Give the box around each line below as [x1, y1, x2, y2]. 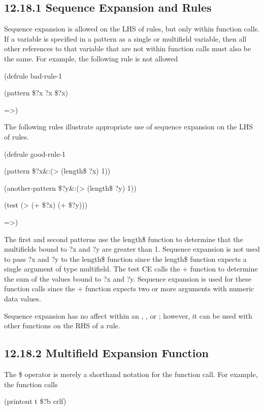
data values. [4, 293, 41, 304]
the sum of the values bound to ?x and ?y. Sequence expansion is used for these [4, 273, 251, 284]
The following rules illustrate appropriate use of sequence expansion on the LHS [4, 121, 253, 132]
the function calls [4, 379, 58, 389]
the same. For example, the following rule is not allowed [4, 53, 178, 63]
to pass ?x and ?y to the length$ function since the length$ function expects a [4, 253, 247, 264]
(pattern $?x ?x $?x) [4, 87, 69, 98]
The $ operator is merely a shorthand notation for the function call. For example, [4, 369, 258, 380]
